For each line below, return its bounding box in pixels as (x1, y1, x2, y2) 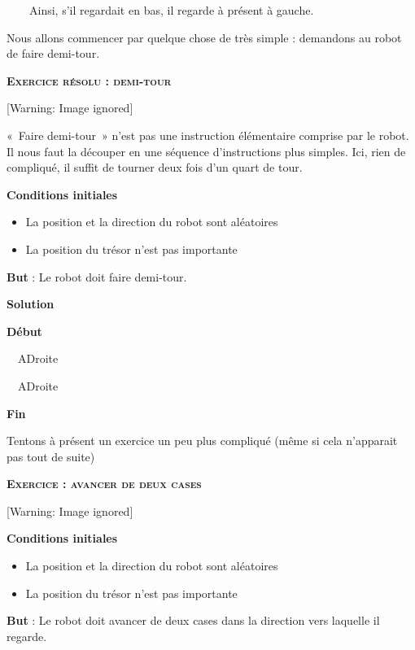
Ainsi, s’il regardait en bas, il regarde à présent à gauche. (28, 2, 314, 18)
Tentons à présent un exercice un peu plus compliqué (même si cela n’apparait (7, 432, 398, 449)
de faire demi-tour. (7, 45, 100, 62)
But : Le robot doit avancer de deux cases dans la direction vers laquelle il (7, 612, 380, 629)
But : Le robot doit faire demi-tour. (7, 268, 187, 285)
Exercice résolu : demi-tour (7, 72, 172, 89)
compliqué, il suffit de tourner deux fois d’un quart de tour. (7, 159, 303, 176)
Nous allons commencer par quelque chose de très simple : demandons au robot (7, 28, 402, 46)
